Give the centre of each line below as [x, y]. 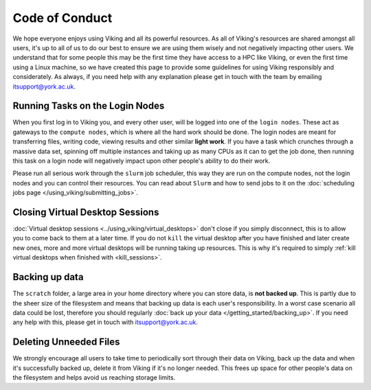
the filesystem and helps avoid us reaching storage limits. [94, 377]
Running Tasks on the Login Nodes [89, 106]
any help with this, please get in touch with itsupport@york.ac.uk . [105, 322]
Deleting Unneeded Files [66, 342]
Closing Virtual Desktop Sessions [86, 212]
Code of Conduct [63, 18]
